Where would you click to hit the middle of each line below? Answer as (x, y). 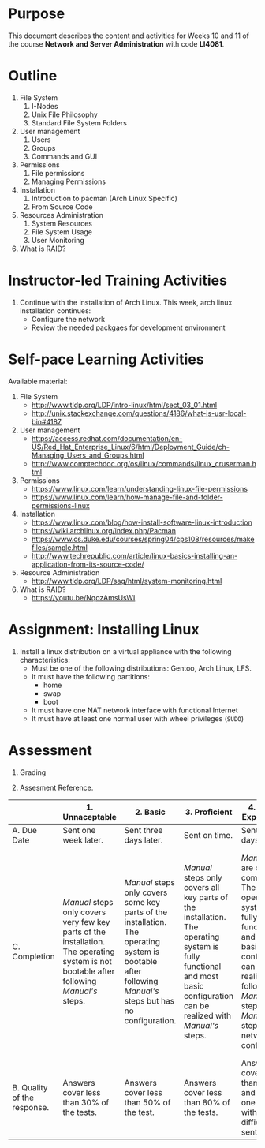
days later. (144, 839)
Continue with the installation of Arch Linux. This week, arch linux (126, 302)
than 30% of (86, 1102)
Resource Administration (60, 572)
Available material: (38, 381)
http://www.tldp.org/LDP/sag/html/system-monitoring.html (127, 581)
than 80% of (207, 1102)
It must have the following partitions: (90, 676)
